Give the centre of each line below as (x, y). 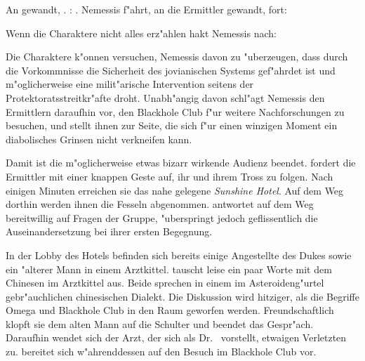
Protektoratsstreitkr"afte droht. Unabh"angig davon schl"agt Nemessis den (165, 97)
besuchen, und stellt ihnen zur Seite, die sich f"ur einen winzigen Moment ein (172, 125)
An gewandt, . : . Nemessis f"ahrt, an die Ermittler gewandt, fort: (146, 9)
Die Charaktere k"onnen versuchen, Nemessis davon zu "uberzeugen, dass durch (177, 57)
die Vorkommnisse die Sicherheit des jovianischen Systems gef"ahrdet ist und (171, 70)
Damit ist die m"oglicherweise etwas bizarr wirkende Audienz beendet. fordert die (181, 163)
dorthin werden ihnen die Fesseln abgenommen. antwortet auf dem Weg (160, 204)
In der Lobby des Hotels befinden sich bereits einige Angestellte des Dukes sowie (179, 255)
